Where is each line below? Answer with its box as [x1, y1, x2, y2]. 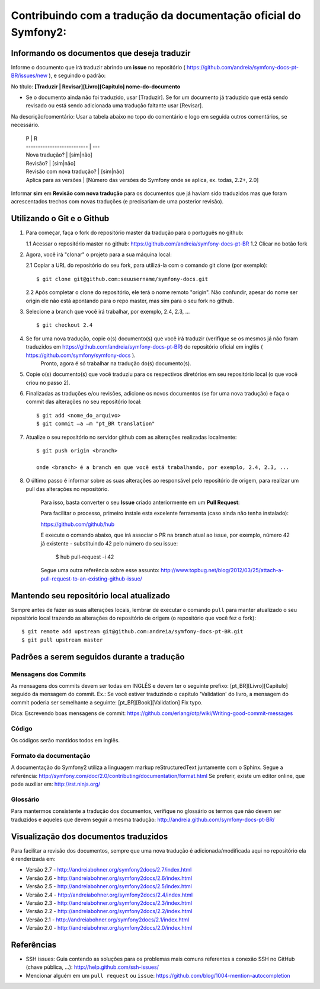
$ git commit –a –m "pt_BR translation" [36, 420, 155, 427]
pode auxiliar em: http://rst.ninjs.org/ [11, 780, 101, 788]
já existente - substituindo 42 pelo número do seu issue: [40, 540, 178, 547]
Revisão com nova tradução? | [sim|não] [25, 168, 124, 175]
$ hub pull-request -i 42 [55, 553, 114, 560]
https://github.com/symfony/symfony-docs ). [25, 352, 136, 359]
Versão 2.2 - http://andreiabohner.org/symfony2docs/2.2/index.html [25, 908, 193, 915]
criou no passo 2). [25, 379, 71, 386]
